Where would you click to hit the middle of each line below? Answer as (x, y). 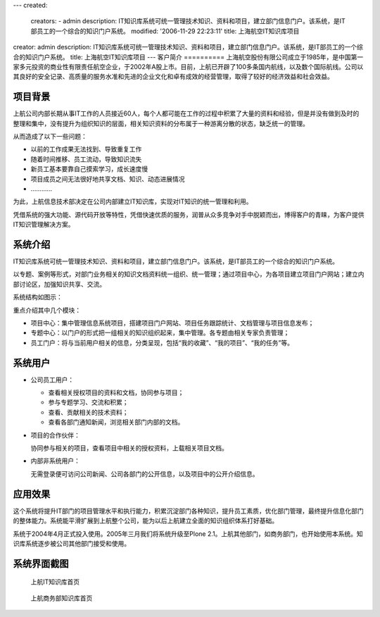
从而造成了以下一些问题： (50, 137)
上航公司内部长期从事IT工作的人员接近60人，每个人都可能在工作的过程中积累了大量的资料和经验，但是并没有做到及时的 (186, 113)
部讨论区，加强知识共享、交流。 (59, 284)
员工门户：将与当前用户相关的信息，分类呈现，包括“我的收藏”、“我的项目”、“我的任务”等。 (162, 342)
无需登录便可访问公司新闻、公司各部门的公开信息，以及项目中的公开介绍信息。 (145, 474)
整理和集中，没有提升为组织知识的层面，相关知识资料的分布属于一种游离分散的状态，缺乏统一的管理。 (161, 123)
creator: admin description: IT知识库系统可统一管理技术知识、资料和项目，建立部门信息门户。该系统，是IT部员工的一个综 (188, 47)
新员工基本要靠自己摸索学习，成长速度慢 (89, 169)
